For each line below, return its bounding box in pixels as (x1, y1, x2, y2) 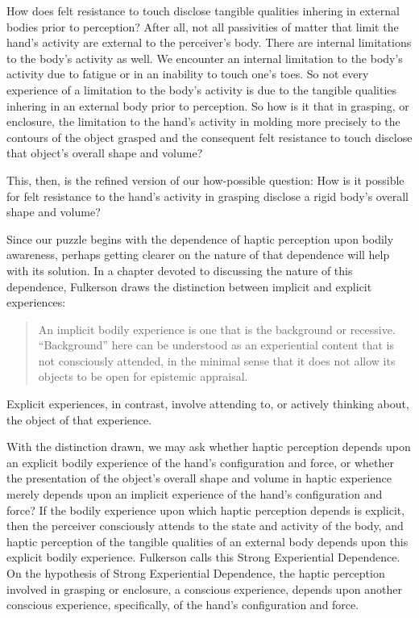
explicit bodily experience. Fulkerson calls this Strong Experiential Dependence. (6, 549, 400, 566)
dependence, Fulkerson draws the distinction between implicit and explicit (6, 278, 372, 294)
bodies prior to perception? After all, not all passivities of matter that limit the (6, 18, 399, 35)
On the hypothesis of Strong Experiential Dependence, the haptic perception (6, 565, 385, 581)
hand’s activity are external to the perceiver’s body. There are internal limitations (6, 34, 412, 51)
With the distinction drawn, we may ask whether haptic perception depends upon (6, 438, 411, 455)
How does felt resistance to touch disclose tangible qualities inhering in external (6, 2, 400, 19)
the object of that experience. (6, 411, 152, 428)
